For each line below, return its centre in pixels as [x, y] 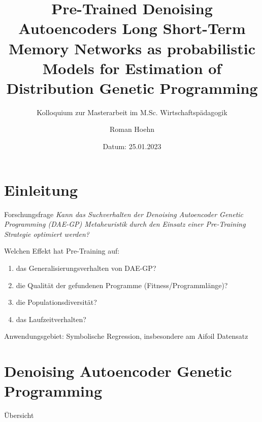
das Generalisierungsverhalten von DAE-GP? [86, 268]
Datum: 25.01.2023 [132, 146]
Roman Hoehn [132, 129]
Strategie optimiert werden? [47, 234]
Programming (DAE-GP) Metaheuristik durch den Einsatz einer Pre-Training [125, 224]
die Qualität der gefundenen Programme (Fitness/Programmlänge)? [122, 285]
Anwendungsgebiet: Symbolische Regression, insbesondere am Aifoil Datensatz [126, 336]
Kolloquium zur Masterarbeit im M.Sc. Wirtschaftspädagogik [132, 112]
